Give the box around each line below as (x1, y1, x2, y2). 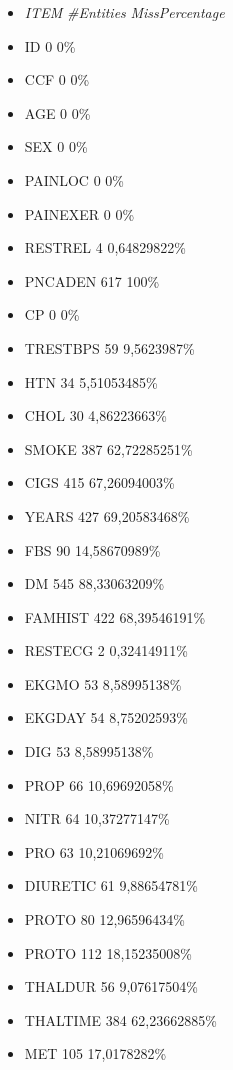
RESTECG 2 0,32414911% (24, 640, 189, 661)
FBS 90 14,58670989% (24, 539, 161, 560)
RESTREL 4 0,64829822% (24, 237, 186, 258)
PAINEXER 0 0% (24, 203, 135, 224)
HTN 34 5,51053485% (24, 371, 158, 392)
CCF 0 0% (24, 69, 90, 90)
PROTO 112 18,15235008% (24, 942, 193, 963)
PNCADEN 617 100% (24, 270, 160, 291)
